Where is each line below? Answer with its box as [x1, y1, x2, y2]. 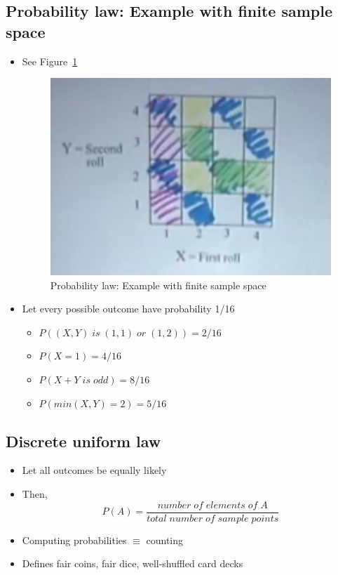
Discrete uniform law [6, 430, 161, 451]
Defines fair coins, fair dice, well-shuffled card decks [22, 556, 243, 571]
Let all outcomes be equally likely [22, 463, 167, 477]
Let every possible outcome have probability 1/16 [22, 301, 235, 316]
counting [146, 532, 184, 547]
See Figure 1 [22, 53, 78, 68]
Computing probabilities [22, 532, 127, 547]
